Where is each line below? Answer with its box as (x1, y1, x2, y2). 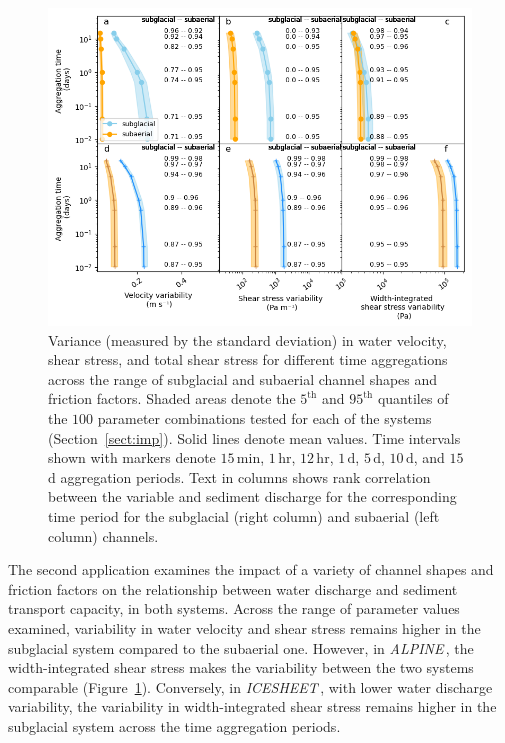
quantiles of (377, 388, 449, 409)
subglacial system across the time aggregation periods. (8, 715, 341, 736)
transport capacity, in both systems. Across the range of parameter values (8, 598, 460, 619)
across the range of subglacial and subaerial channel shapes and (48, 368, 438, 389)
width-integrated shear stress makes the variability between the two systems (8, 657, 474, 678)
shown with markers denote (48, 447, 216, 468)
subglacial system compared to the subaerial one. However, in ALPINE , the (8, 637, 474, 658)
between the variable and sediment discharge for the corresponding (48, 486, 457, 507)
